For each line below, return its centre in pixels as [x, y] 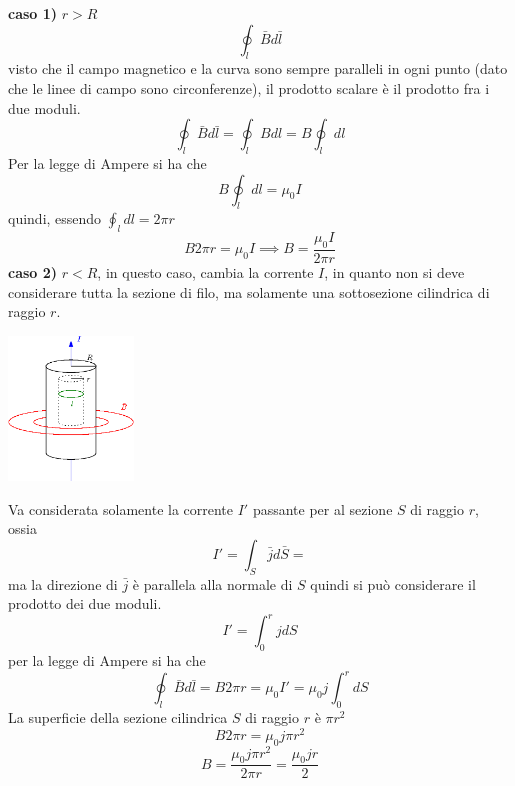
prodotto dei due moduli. [85, 603]
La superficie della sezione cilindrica [118, 717]
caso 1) [33, 13]
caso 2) [33, 271]
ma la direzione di [63, 583]
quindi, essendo [55, 218]
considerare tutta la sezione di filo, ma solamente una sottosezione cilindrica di [249, 291]
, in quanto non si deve [394, 271]
